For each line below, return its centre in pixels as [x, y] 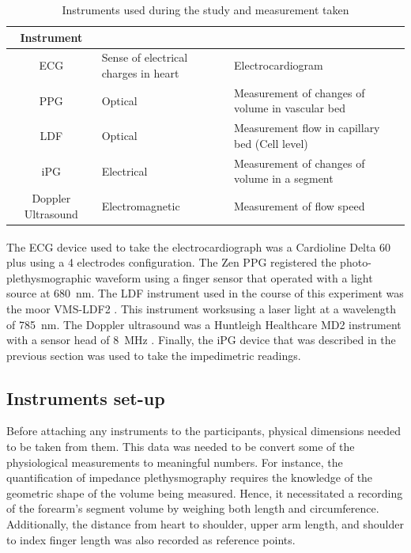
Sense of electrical [145, 57]
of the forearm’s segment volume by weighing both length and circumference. [193, 508]
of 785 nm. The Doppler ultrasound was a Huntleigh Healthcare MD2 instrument [204, 324]
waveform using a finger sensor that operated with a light [234, 277]
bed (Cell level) [271, 143]
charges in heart [140, 73]
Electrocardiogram [279, 65]
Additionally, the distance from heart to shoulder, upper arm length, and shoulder [205, 524]
